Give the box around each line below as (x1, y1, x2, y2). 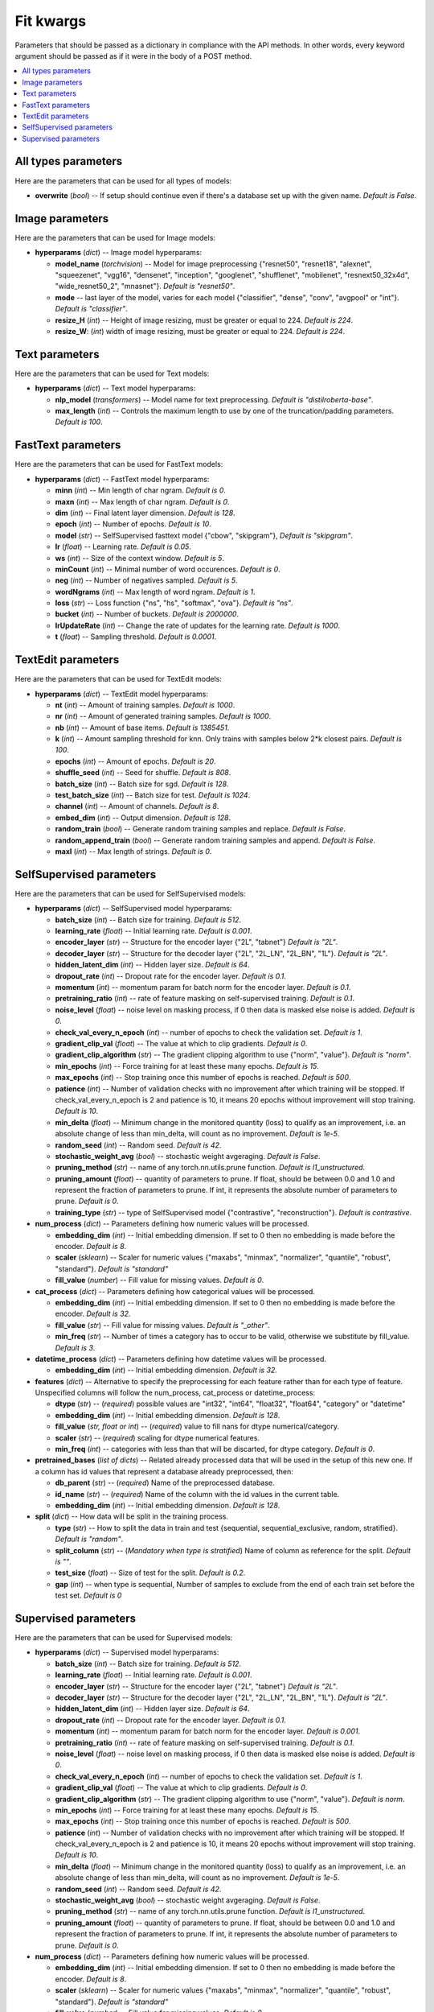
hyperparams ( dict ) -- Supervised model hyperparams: (35, 1647, 219, 1657)
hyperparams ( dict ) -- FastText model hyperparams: (35, 474, 210, 484)
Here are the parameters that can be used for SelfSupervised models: (14, 888, 246, 898)
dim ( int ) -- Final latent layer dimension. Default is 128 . (55, 508, 236, 517)
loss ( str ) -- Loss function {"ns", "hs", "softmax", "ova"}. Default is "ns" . (55, 598, 293, 608)
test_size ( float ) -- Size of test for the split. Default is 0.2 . (55, 1568, 246, 1577)
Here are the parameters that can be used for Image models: (14, 233, 216, 242)
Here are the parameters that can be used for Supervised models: (14, 1633, 233, 1643)
